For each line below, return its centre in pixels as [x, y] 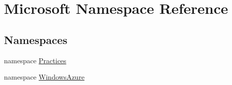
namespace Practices [35, 60]
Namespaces [36, 39]
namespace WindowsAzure [44, 77]
